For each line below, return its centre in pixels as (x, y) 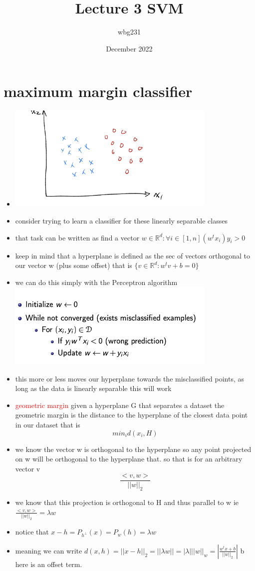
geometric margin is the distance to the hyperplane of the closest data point (131, 415)
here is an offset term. (49, 564)
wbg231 (129, 32)
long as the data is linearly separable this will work (93, 388)
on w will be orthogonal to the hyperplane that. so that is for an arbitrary (129, 459)
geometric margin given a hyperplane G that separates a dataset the (120, 405)
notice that (32, 532)
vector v (28, 468)
